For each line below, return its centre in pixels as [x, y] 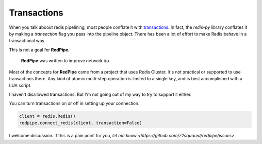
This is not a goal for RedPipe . [39, 50]
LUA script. [20, 86]
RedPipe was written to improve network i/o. [66, 61]
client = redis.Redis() [48, 116]
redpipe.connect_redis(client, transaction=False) [81, 123]
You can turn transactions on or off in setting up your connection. [74, 103]
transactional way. [27, 41]
